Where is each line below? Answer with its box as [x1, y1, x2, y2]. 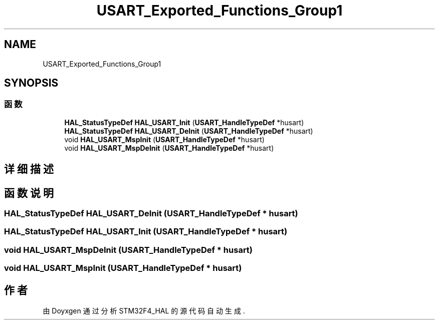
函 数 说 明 [4, 186, 54, 199]
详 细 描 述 [4, 163, 54, 176]
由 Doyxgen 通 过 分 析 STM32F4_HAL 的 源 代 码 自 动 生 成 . [43, 306, 245, 315]
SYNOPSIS [4, 77, 59, 90]
